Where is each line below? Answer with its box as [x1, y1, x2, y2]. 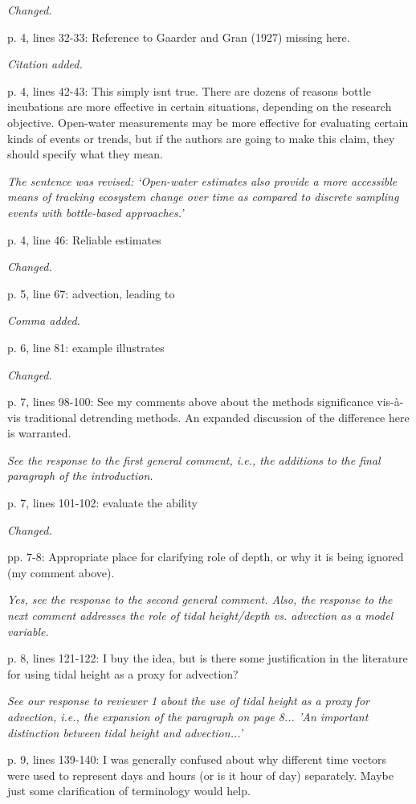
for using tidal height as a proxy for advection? [7, 665, 239, 682]
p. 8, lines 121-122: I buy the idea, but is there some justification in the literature [7, 650, 408, 667]
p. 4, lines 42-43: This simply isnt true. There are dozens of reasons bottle [7, 82, 371, 99]
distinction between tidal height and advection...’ [7, 724, 243, 740]
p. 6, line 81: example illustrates [7, 338, 165, 355]
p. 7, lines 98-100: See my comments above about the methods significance [7, 393, 373, 410]
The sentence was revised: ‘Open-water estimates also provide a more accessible [7, 172, 398, 189]
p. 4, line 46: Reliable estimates [7, 231, 161, 248]
